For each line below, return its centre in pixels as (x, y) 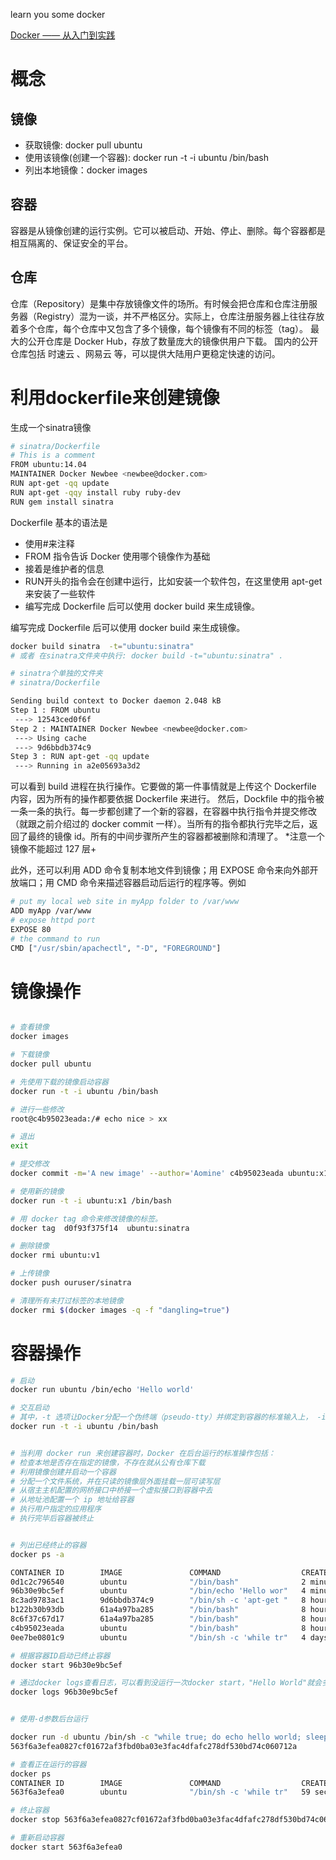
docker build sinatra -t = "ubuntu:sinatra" (102, 646)
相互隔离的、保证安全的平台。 (71, 243)
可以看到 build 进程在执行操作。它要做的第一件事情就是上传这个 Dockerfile (163, 786)
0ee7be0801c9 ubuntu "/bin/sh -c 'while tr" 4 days (169, 1637)
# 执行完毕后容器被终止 (52, 1519)
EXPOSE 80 (31, 929)
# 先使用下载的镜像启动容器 (60, 1082)
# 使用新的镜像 (37, 1191)
